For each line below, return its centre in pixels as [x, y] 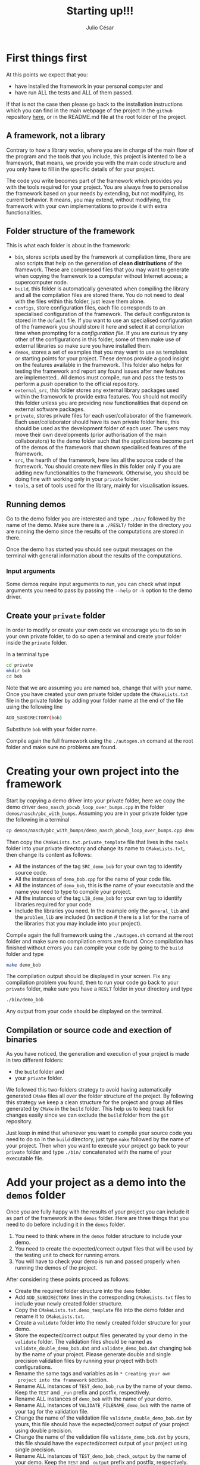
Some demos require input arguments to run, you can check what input [93, 584]
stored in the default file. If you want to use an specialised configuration [104, 320]
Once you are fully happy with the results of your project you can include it [98, 1212]
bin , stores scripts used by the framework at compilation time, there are [103, 257]
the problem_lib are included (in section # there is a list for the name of [102, 917]
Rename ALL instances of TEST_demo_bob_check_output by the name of [101, 1456]
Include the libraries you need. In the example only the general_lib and [102, 911]
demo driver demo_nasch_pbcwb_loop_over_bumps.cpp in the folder [85, 807]
